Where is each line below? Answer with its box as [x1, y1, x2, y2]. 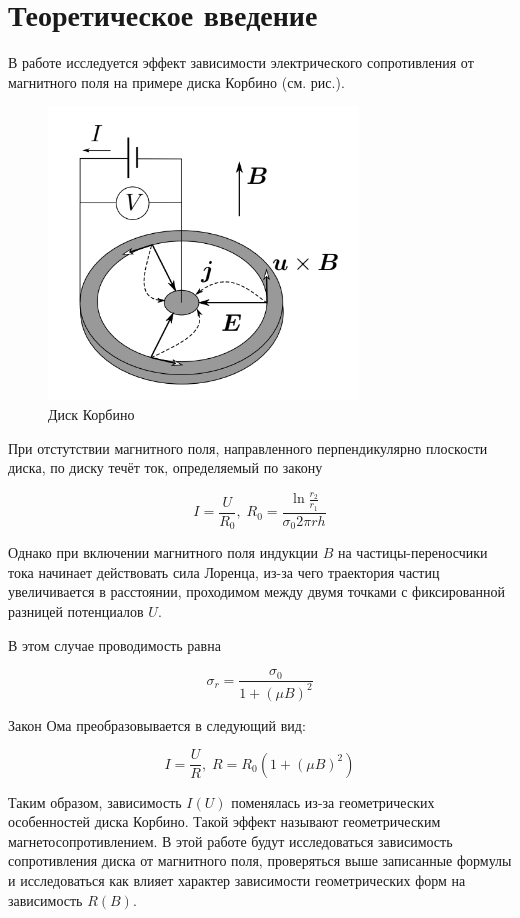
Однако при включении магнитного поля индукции [8, 542, 319, 563]
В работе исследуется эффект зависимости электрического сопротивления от [8, 52, 474, 73]
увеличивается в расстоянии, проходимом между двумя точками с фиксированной [8, 581, 505, 602]
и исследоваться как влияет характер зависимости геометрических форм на [8, 869, 466, 890]
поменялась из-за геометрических [231, 791, 435, 812]
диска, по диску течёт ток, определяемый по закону [8, 457, 323, 478]
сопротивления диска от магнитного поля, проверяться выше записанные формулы [8, 850, 512, 871]
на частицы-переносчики [337, 542, 488, 563]
